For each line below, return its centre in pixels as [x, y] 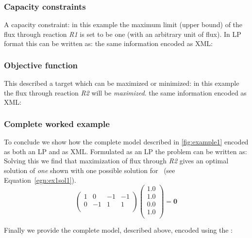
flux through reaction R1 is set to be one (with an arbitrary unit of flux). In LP [123, 34]
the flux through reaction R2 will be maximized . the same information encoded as [125, 92]
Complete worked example [57, 123]
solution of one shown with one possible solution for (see [90, 170]
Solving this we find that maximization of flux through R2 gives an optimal [116, 161]
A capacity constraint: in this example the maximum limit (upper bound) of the [123, 24]
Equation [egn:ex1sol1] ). [40, 180]
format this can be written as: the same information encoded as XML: [108, 43]
